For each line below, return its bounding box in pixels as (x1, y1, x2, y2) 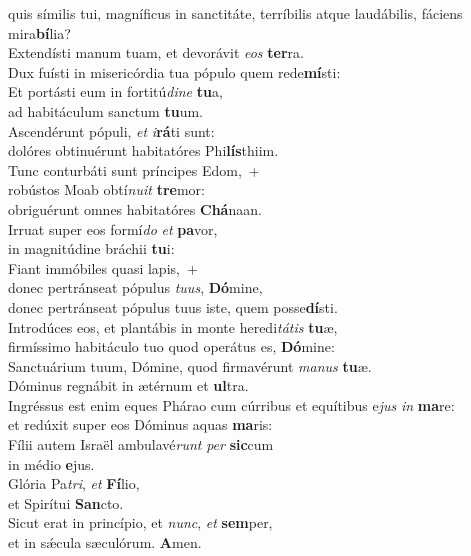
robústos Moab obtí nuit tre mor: (8, 179, 205, 200)
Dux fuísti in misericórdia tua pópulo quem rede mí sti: (8, 61, 341, 82)
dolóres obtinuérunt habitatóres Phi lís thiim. (8, 140, 279, 161)
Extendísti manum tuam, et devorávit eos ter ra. (8, 42, 304, 63)
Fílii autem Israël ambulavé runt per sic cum (8, 434, 274, 455)
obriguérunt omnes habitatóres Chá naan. (8, 198, 262, 219)
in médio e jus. (8, 453, 95, 474)
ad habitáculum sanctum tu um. (8, 100, 203, 121)
